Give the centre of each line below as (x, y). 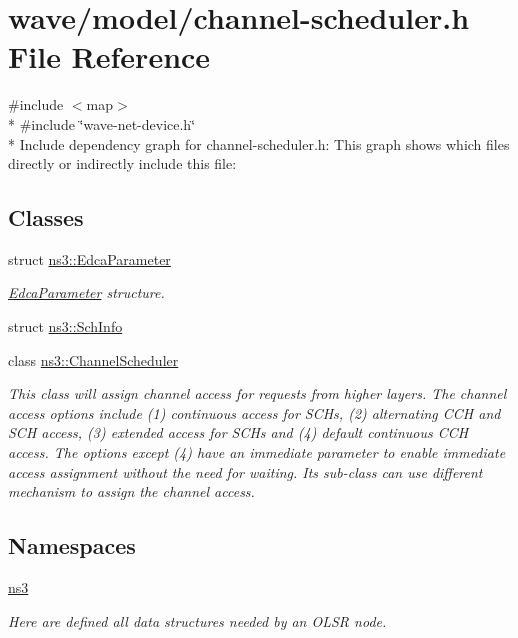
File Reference (109, 56)
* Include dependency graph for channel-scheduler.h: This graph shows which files (259, 143)
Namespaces (72, 545)
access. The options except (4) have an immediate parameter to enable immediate (257, 452)
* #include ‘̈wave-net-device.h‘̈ (102, 123)
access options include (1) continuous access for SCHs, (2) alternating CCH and (254, 412)
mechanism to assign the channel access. (131, 491)
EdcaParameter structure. (86, 292)
